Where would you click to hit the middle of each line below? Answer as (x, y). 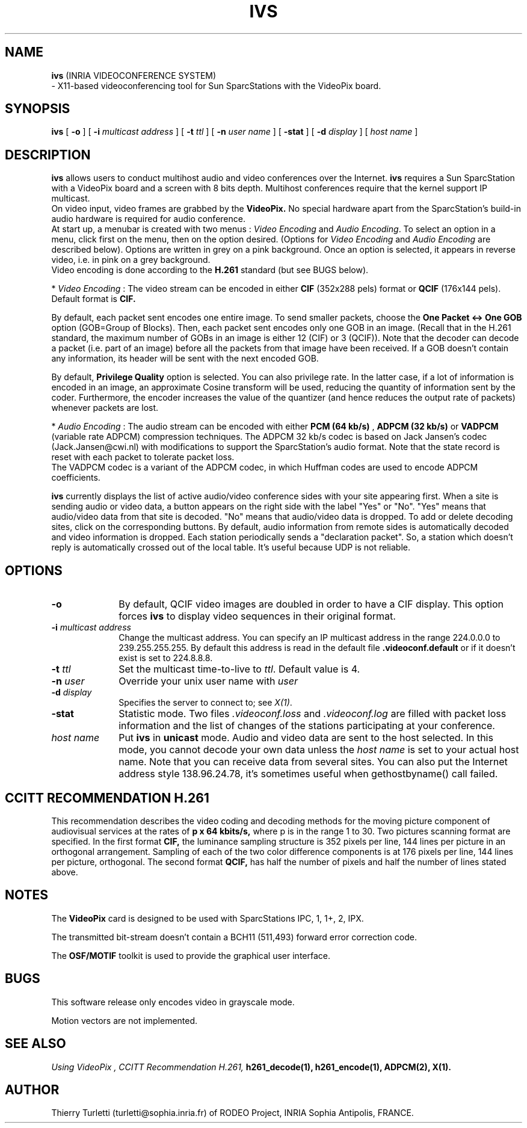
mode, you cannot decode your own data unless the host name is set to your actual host (319, 750)
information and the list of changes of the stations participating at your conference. (307, 726)
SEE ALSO (35, 1044)
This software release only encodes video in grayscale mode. (173, 1002)
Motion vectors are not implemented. (125, 1020)
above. (65, 872)
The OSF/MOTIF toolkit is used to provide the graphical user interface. (191, 955)
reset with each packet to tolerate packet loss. (143, 457)
